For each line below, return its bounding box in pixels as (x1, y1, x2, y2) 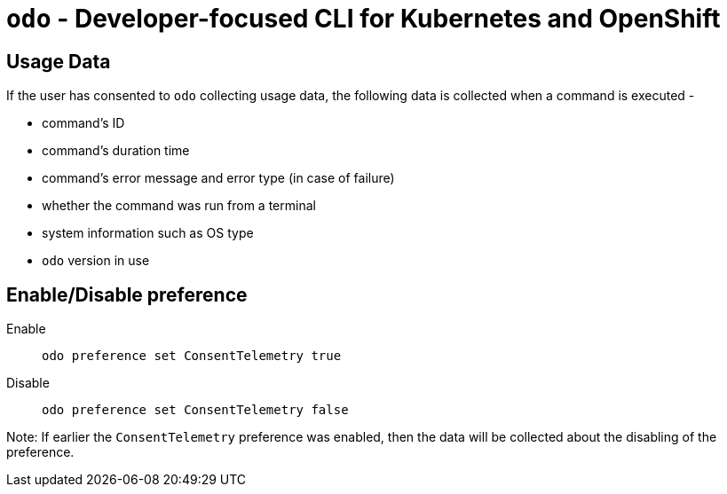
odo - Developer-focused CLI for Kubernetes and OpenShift (6, 4, 721, 34)
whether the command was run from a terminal (42, 198, 316, 214)
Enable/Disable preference (6, 283, 248, 306)
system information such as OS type (42, 225, 254, 241)
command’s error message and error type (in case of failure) (42, 170, 395, 186)
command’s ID (42, 115, 125, 131)
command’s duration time (42, 143, 190, 159)
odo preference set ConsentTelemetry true (42, 349, 342, 364)
